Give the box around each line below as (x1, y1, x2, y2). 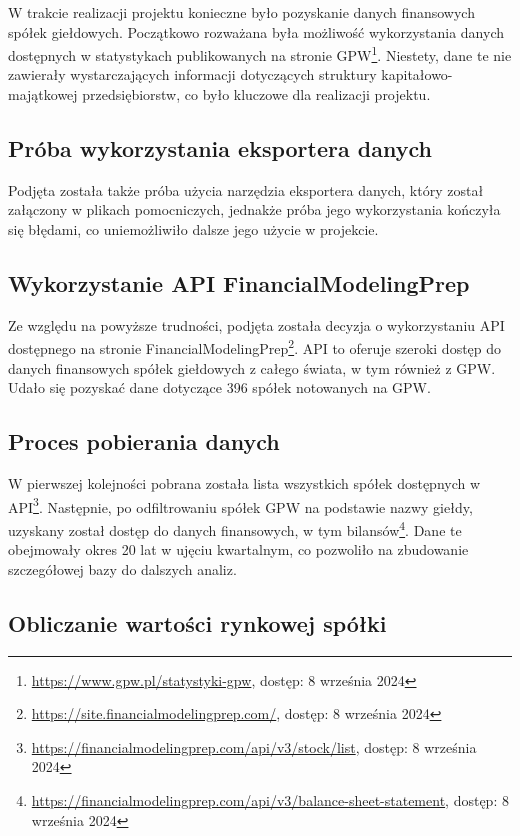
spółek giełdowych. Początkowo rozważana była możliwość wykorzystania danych (8, 21, 505, 42)
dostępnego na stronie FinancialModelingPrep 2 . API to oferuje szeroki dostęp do (8, 335, 502, 359)
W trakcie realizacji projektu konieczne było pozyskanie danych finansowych (8, 2, 475, 22)
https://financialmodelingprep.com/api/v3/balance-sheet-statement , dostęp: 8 (31, 789, 509, 810)
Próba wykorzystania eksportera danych (8, 133, 432, 164)
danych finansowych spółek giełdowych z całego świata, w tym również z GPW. (8, 357, 496, 378)
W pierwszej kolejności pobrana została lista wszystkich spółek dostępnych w (8, 473, 481, 494)
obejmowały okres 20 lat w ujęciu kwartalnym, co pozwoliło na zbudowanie (8, 539, 469, 560)
